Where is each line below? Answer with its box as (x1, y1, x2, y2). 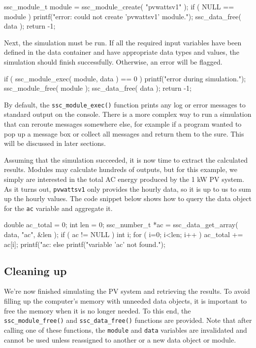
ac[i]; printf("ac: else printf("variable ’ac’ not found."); (4, 239, 165, 249)
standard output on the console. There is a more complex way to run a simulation (4, 109, 252, 119)
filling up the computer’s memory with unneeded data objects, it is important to (4, 296, 247, 306)
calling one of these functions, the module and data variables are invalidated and (4, 324, 247, 335)
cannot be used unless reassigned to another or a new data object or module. (4, 334, 236, 345)
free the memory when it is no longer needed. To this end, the (4, 305, 191, 315)
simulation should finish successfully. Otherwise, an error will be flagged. (4, 56, 223, 67)
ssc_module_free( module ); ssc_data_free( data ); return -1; (4, 83, 192, 93)
